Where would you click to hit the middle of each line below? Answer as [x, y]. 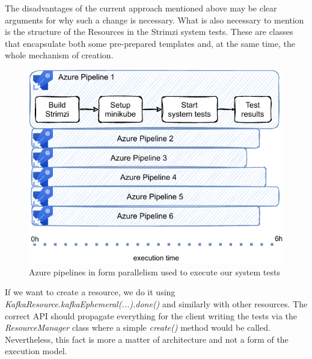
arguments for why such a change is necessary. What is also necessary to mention [154, 20]
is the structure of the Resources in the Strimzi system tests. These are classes [149, 32]
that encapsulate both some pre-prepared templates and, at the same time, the [150, 43]
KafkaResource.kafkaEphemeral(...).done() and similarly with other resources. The [156, 304]
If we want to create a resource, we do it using [90, 292]
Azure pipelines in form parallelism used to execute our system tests [154, 272]
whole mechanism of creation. [59, 55]
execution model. [36, 351]
